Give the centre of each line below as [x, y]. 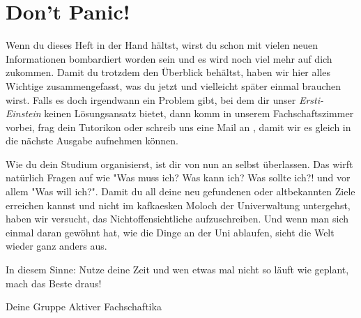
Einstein [23, 113]
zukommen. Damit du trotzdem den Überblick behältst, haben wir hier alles [168, 72]
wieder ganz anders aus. [56, 246]
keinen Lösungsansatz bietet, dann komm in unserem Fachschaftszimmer [199, 113]
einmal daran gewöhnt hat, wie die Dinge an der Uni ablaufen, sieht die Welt [170, 232]
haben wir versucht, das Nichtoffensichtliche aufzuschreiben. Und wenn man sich [177, 219]
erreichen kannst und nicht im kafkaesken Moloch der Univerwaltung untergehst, [178, 205]
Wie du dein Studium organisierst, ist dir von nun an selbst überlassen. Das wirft [179, 164]
